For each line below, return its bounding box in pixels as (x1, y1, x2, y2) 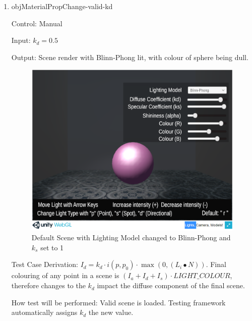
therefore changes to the (11, 280, 86, 291)
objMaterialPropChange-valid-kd (11, 1, 113, 11)
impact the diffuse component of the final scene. (97, 280, 245, 291)
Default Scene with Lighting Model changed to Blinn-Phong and (31, 232, 231, 243)
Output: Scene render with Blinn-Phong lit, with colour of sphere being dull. (11, 51, 248, 62)
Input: (11, 35, 31, 45)
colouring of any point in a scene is (11, 270, 119, 281)
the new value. (88, 307, 134, 317)
